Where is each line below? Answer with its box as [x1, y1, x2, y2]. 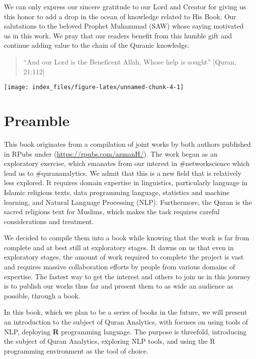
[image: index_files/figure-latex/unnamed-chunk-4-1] [4, 84, 184, 91]
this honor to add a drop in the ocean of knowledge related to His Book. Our [4, 11, 236, 21]
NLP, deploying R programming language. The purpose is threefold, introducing [4, 326, 247, 336]
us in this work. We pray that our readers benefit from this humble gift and [4, 30, 232, 40]
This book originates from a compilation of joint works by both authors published [4, 138, 251, 149]
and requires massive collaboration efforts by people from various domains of [4, 261, 235, 272]
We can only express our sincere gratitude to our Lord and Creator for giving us [4, 1, 246, 11]
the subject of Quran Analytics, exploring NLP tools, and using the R [4, 336, 215, 346]
